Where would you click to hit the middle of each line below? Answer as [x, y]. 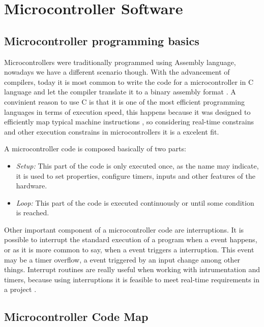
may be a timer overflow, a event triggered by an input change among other [122, 259]
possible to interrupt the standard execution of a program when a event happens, [131, 239]
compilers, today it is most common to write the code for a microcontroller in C [129, 81]
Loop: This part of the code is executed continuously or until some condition [135, 202]
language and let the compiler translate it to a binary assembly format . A [120, 92]
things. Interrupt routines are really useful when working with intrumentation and [132, 269]
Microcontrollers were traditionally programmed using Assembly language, [120, 62]
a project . [20, 289]
